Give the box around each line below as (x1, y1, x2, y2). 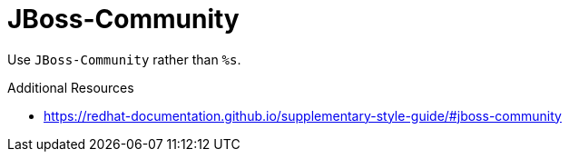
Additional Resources (7, 79, 134, 95)
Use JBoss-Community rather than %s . (7, 51, 241, 67)
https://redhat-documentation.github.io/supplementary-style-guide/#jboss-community (44, 107, 562, 124)
